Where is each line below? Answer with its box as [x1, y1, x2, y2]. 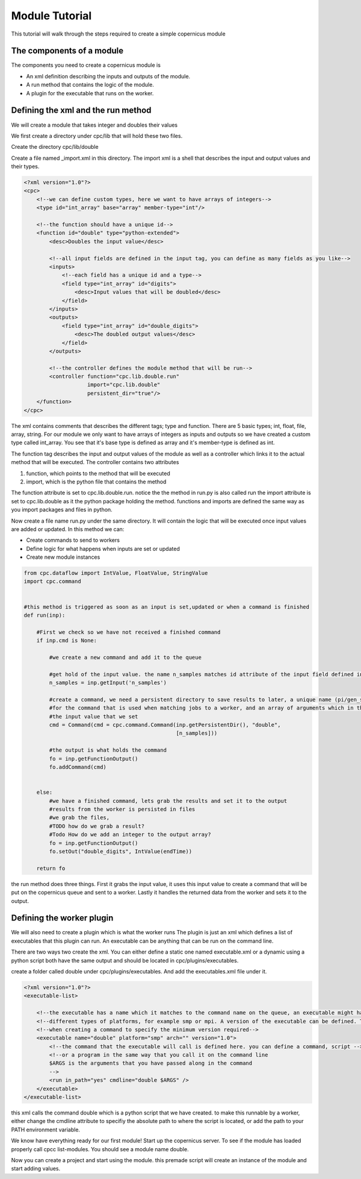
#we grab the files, [49, 814, 110, 821]
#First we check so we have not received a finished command [36, 629, 221, 635]
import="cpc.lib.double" [87, 382, 161, 388]
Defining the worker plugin [11, 913, 114, 923]
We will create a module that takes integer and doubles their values [11, 121, 177, 128]
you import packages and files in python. [11, 506, 113, 514]
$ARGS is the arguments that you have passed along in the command [49, 1060, 253, 1067]
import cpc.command [23, 578, 81, 585]
